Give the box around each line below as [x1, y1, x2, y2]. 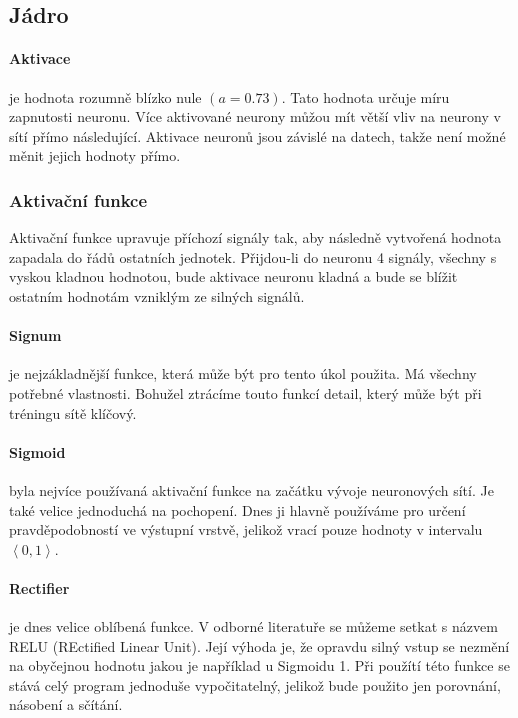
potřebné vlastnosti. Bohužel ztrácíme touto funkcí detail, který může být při [9, 382, 482, 403]
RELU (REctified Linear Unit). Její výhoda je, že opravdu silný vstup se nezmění [9, 635, 510, 656]
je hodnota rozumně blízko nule [9, 86, 202, 107]
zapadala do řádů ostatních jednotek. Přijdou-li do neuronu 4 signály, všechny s [9, 246, 497, 267]
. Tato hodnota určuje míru [281, 86, 450, 107]
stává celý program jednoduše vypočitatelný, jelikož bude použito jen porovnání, [9, 674, 501, 695]
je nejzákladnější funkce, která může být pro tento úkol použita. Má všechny [9, 363, 477, 384]
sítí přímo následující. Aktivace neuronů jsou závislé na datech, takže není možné [9, 125, 506, 146]
